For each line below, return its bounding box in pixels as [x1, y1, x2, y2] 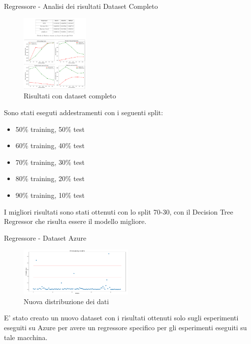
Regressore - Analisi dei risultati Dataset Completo [4, 1, 158, 11]
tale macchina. [4, 332, 48, 342]
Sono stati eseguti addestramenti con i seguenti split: [4, 107, 163, 118]
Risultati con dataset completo [24, 91, 116, 101]
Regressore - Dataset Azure [4, 232, 87, 243]
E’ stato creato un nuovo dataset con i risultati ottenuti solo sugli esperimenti [4, 313, 239, 323]
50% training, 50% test [15, 124, 85, 134]
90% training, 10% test [15, 190, 85, 200]
